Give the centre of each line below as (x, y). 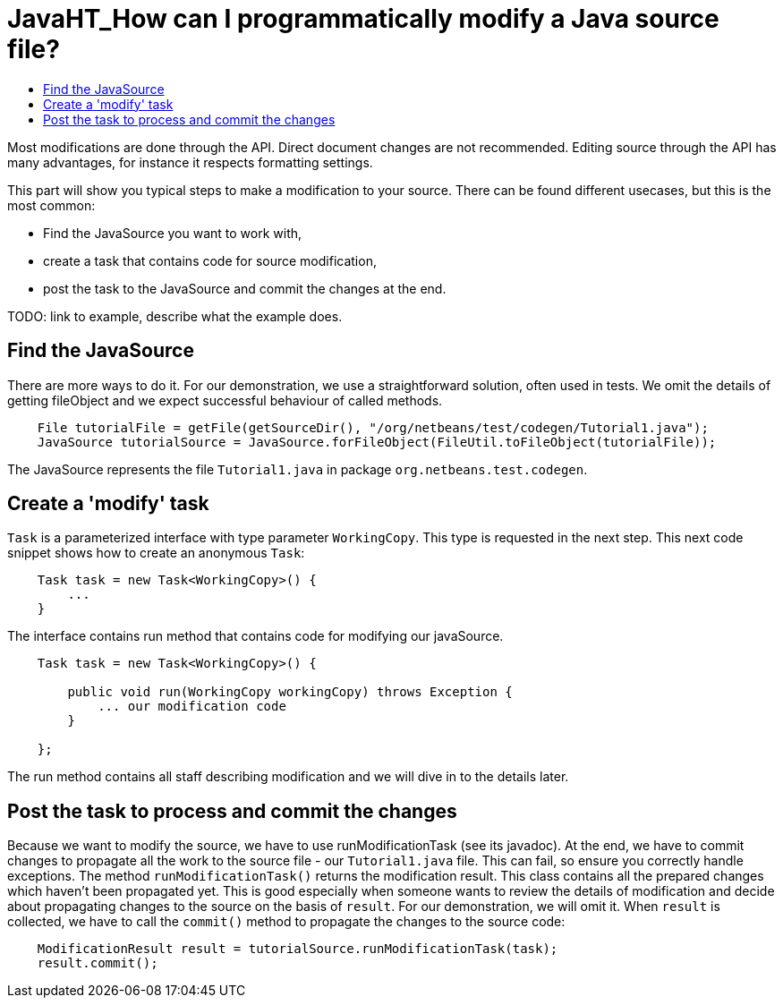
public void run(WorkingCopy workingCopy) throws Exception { (290, 692)
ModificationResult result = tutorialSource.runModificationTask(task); (298, 949)
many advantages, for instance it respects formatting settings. (190, 162)
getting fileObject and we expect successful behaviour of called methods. (225, 400)
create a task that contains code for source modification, (210, 260)
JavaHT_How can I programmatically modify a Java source (363, 19)
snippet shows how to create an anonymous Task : (156, 553)
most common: (51, 205)
